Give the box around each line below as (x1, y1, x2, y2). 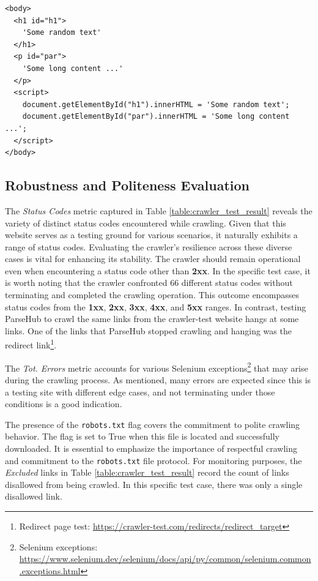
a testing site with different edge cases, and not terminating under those (5, 385, 275, 398)
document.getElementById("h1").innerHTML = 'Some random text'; (22, 100, 290, 109)
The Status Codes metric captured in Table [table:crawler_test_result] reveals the (5, 204, 312, 217)
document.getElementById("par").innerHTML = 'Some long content (22, 112, 290, 121)
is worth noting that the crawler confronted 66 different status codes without (5, 276, 293, 289)
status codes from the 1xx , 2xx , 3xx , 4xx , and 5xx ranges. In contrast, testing (5, 300, 306, 313)
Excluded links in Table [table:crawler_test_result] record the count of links (5, 466, 289, 479)
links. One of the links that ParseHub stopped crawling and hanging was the (5, 324, 292, 337)
